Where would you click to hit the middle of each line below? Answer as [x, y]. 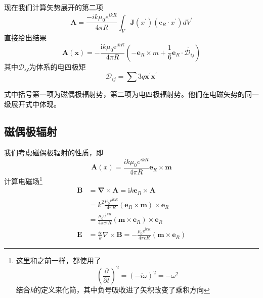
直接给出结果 [25, 37]
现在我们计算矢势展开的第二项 [54, 7]
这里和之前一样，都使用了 [58, 260]
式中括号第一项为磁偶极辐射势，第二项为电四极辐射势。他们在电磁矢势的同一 [131, 94]
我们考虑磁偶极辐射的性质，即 [54, 152]
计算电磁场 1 [23, 180]
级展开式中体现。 [32, 104]
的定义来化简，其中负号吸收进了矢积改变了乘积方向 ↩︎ [122, 290]
